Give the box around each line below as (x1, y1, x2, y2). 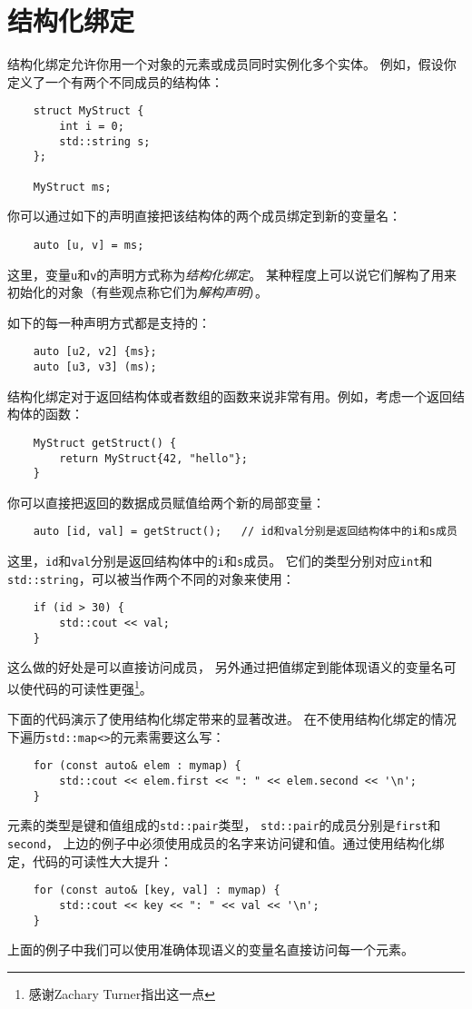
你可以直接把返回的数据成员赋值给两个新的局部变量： (7, 492, 325, 511)
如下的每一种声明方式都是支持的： (7, 312, 211, 331)
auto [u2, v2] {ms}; (33, 345, 157, 359)
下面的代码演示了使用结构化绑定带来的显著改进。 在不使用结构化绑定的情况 (7, 709, 457, 728)
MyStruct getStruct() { (33, 436, 177, 450)
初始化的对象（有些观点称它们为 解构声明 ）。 (7, 282, 268, 302)
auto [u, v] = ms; (33, 238, 144, 252)
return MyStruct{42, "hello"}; (59, 451, 248, 465)
